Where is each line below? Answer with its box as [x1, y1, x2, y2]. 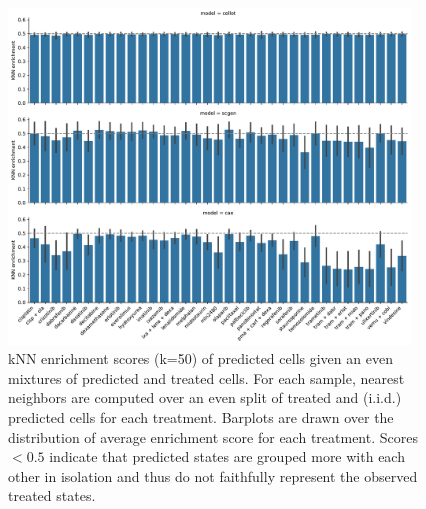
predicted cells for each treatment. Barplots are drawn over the [8, 407, 394, 428]
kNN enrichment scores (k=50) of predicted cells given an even [8, 348, 393, 369]
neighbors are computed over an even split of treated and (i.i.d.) [8, 387, 402, 408]
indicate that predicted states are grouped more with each [49, 446, 405, 467]
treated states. [8, 485, 96, 506]
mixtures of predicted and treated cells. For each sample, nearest [8, 367, 405, 388]
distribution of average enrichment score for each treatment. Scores [8, 426, 418, 447]
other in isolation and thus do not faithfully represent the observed [8, 465, 418, 486]
